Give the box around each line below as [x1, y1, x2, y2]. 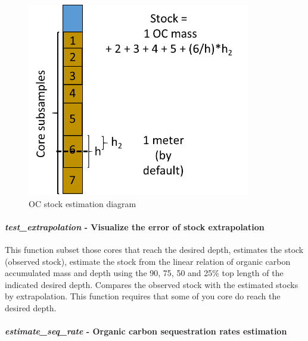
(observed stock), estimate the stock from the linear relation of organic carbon [5, 255, 291, 267]
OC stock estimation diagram [29, 197, 136, 209]
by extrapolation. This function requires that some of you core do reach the [5, 290, 281, 302]
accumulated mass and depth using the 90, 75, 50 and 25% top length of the [5, 267, 284, 279]
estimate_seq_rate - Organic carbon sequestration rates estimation [5, 325, 287, 337]
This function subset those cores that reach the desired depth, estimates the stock [5, 243, 304, 255]
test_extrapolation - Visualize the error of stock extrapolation [5, 220, 265, 233]
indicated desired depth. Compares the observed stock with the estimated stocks [5, 278, 298, 290]
